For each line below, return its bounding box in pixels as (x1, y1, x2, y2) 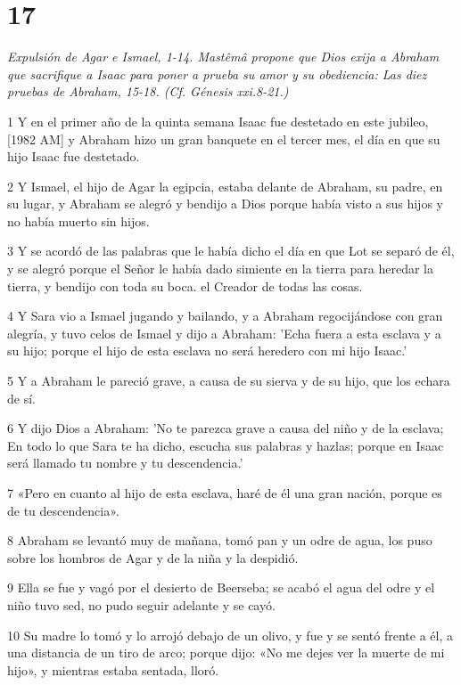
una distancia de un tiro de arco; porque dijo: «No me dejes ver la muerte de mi (7, 643, 445, 662)
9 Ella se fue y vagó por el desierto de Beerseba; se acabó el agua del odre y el (7, 578, 435, 597)
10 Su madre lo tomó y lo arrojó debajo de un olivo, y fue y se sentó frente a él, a (7, 625, 454, 644)
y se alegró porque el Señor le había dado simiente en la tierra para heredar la (7, 259, 434, 278)
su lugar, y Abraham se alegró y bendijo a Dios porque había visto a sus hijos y (7, 194, 443, 213)
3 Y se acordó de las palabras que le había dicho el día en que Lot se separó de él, (7, 241, 455, 260)
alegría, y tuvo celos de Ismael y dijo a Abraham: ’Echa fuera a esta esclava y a (7, 323, 441, 342)
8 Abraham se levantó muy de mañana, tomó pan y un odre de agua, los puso (7, 531, 432, 550)
